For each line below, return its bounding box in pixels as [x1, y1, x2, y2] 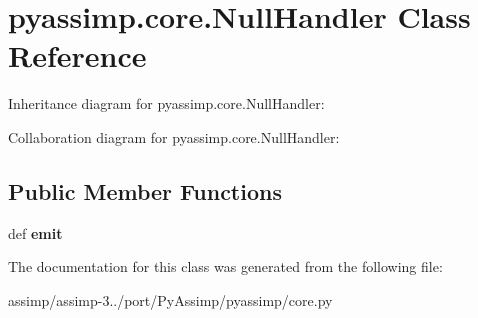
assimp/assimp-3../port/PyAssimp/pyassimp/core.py [8, 289, 333, 310]
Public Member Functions [8, 175, 282, 206]
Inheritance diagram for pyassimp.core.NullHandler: [8, 93, 325, 114]
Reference [8, 35, 147, 76]
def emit [8, 222, 63, 243]
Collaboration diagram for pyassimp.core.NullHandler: [8, 126, 340, 147]
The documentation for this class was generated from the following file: [8, 256, 443, 277]
